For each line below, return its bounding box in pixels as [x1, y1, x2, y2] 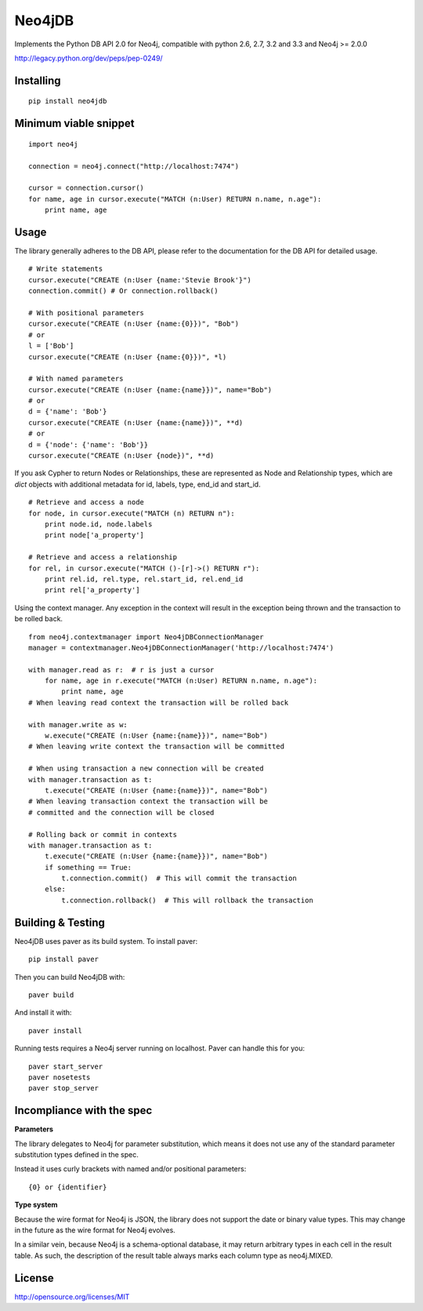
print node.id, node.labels [44, 519, 153, 529]
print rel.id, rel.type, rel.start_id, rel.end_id [44, 574, 244, 584]
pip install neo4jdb [28, 97, 107, 106]
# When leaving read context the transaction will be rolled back [28, 698, 289, 707]
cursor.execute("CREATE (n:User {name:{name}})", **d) [28, 418, 244, 427]
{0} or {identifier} [28, 1182, 107, 1192]
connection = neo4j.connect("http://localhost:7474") [28, 162, 239, 170]
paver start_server [28, 1062, 103, 1071]
